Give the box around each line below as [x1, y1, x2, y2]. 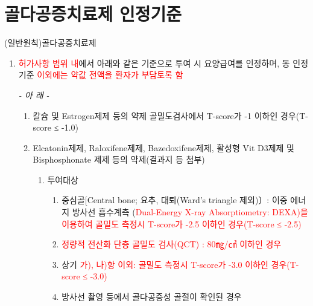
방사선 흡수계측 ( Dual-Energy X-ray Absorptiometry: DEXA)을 [72, 206, 308, 218]
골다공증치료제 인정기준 [4, 1, 182, 26]
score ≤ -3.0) [62, 270, 107, 282]
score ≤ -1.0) [33, 121, 79, 134]
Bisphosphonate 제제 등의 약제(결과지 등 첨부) [33, 153, 205, 166]
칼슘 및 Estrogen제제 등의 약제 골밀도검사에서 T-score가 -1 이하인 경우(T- [33, 109, 308, 122]
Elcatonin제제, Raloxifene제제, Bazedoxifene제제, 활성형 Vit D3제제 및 [33, 141, 294, 154]
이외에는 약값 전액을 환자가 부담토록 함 [37, 68, 183, 81]
